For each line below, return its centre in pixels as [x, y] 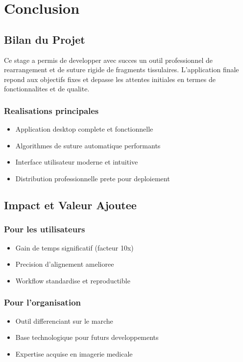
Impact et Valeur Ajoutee [70, 205]
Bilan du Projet [45, 39]
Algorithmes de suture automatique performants [88, 145]
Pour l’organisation [43, 302]
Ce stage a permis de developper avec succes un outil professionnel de [108, 60]
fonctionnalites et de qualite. [47, 89]
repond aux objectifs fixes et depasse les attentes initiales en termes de [110, 79]
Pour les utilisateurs [45, 229]
